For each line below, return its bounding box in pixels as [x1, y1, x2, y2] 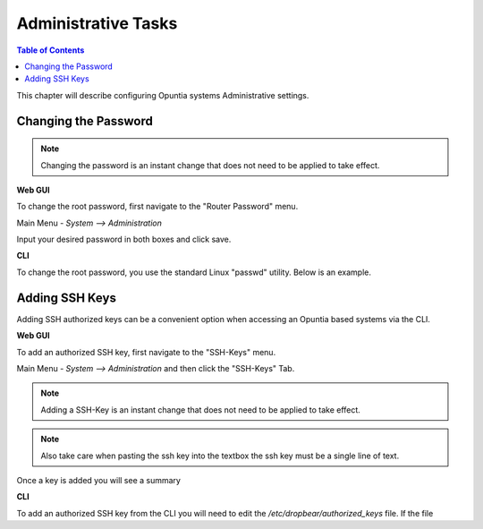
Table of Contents [16, 45, 85, 55]
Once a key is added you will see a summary [16, 474, 181, 485]
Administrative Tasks [16, 13, 178, 33]
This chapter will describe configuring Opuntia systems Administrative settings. [16, 90, 309, 100]
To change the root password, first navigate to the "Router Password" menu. [16, 201, 299, 212]
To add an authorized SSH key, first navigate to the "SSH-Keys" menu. [16, 346, 276, 357]
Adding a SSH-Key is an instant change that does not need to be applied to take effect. [40, 404, 361, 415]
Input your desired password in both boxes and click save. [16, 234, 232, 245]
